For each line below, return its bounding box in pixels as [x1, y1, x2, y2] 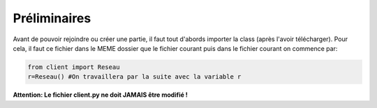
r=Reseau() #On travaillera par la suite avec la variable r [27, 73, 242, 81]
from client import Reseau [27, 63, 120, 71]
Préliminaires [13, 10, 91, 26]
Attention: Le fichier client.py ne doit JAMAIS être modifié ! [13, 91, 188, 99]
